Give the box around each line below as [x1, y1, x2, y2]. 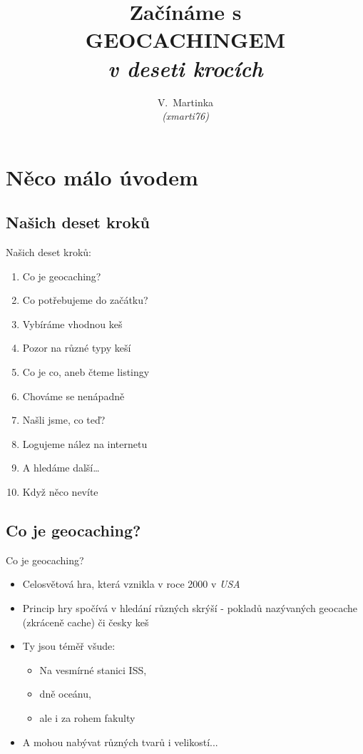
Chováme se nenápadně [22, 388, 125, 403]
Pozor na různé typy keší [22, 340, 131, 355]
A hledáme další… [22, 460, 100, 475]
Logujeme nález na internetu [22, 436, 148, 451]
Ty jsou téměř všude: [22, 638, 116, 653]
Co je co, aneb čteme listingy [22, 365, 150, 379]
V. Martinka [157, 94, 214, 109]
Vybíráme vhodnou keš [22, 316, 123, 331]
